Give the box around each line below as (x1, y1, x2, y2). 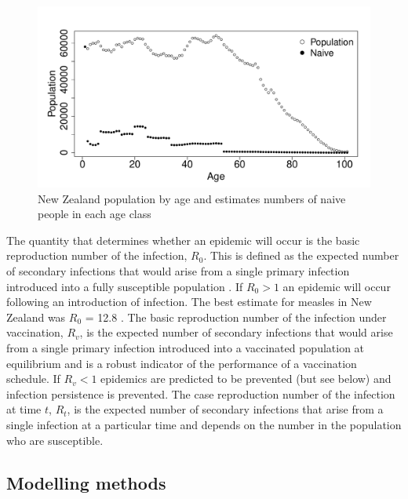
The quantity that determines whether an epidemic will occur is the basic (6, 231, 360, 248)
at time (6, 401, 42, 417)
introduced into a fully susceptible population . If (6, 278, 243, 294)
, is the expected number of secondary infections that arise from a (67, 401, 384, 417)
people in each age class (38, 206, 151, 222)
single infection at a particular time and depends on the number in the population (6, 416, 402, 432)
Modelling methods (6, 470, 166, 494)
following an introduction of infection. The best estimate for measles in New (6, 293, 372, 310)
